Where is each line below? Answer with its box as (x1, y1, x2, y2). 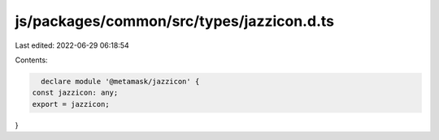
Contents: (15, 55, 48, 65)
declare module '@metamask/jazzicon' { (41, 77, 200, 86)
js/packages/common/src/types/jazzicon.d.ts (15, 12, 335, 30)
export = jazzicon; (32, 100, 110, 108)
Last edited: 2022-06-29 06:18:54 (15, 40, 129, 50)
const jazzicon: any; (32, 88, 119, 97)
